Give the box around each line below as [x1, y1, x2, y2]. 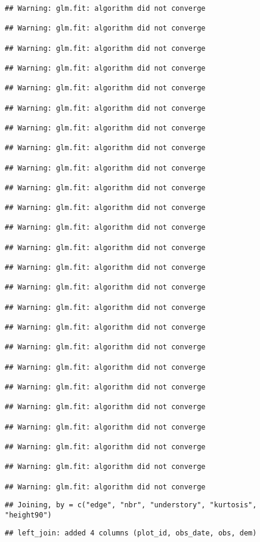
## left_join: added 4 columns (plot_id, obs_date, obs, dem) [5, 529, 257, 538]
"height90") [5, 510, 52, 519]
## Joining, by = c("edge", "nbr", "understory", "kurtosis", [5, 501, 257, 510]
